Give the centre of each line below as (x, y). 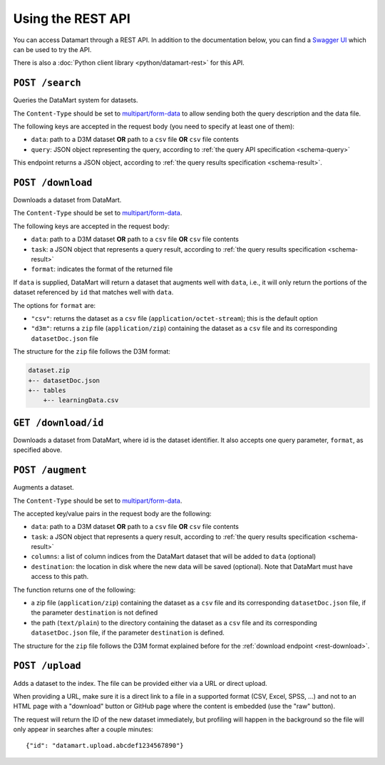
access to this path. (60, 577)
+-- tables (47, 390)
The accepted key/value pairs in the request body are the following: (112, 513)
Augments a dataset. (43, 488)
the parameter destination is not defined (94, 612)
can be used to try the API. (52, 49)
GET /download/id (58, 423)
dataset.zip (49, 370)
